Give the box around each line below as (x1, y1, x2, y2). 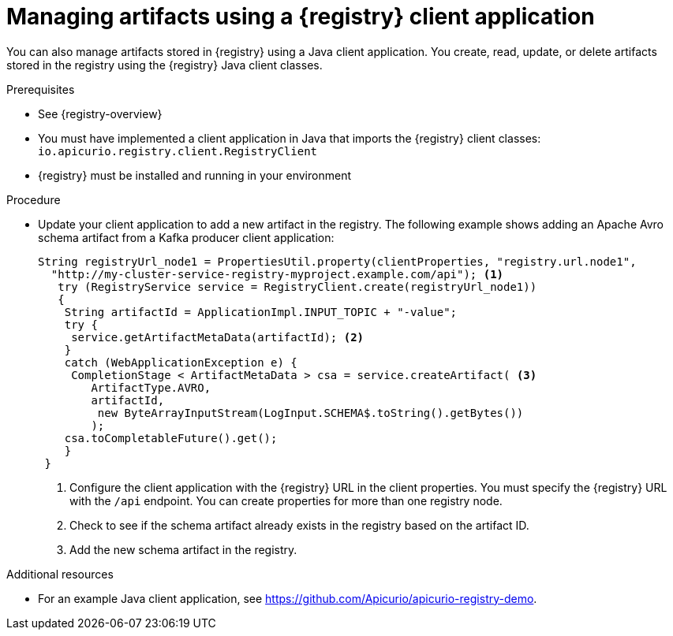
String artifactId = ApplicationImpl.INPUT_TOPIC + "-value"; (64, 305, 458, 318)
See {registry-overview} (38, 106, 163, 121)
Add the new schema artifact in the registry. (69, 542, 297, 556)
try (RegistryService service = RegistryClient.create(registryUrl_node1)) (58, 280, 537, 293)
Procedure (6, 192, 61, 206)
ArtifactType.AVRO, (91, 381, 211, 394)
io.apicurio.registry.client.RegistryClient (38, 144, 318, 158)
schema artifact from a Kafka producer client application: (38, 230, 335, 244)
